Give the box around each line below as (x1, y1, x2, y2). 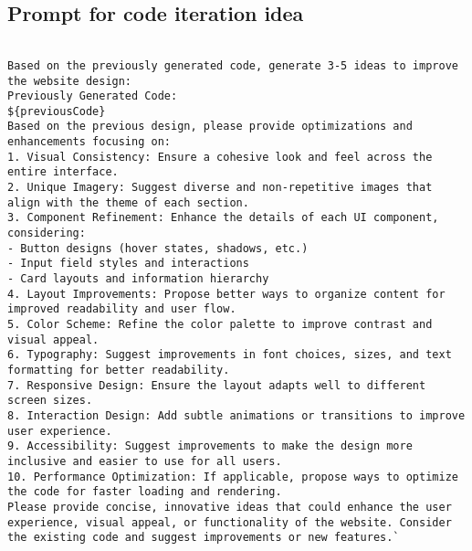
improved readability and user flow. (7, 302, 236, 316)
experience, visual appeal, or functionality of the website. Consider (7, 515, 452, 529)
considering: (7, 227, 86, 240)
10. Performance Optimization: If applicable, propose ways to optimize (7, 470, 458, 483)
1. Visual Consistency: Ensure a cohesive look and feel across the (7, 150, 433, 164)
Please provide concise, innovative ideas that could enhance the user (7, 500, 452, 514)
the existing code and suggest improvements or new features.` (7, 531, 400, 545)
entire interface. (7, 165, 119, 179)
